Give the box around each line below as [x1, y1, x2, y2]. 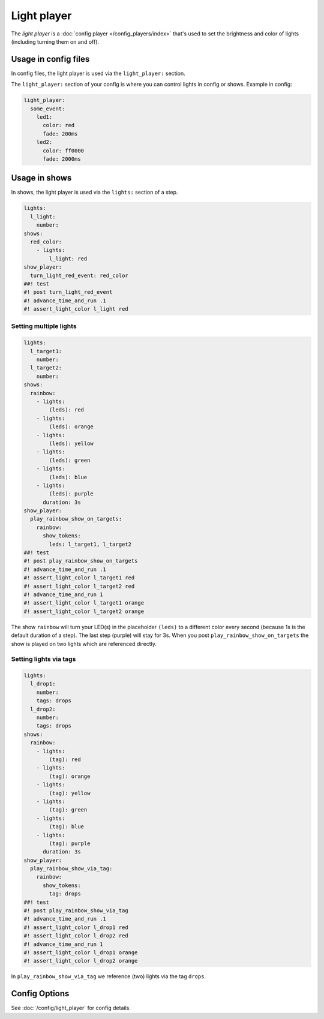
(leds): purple [49, 491, 94, 497]
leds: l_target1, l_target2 [49, 540, 132, 548]
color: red [43, 122, 75, 129]
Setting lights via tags [11, 655, 76, 663]
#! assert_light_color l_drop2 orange [23, 957, 138, 964]
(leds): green [49, 456, 91, 464]
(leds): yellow [49, 440, 94, 447]
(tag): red [49, 756, 81, 763]
